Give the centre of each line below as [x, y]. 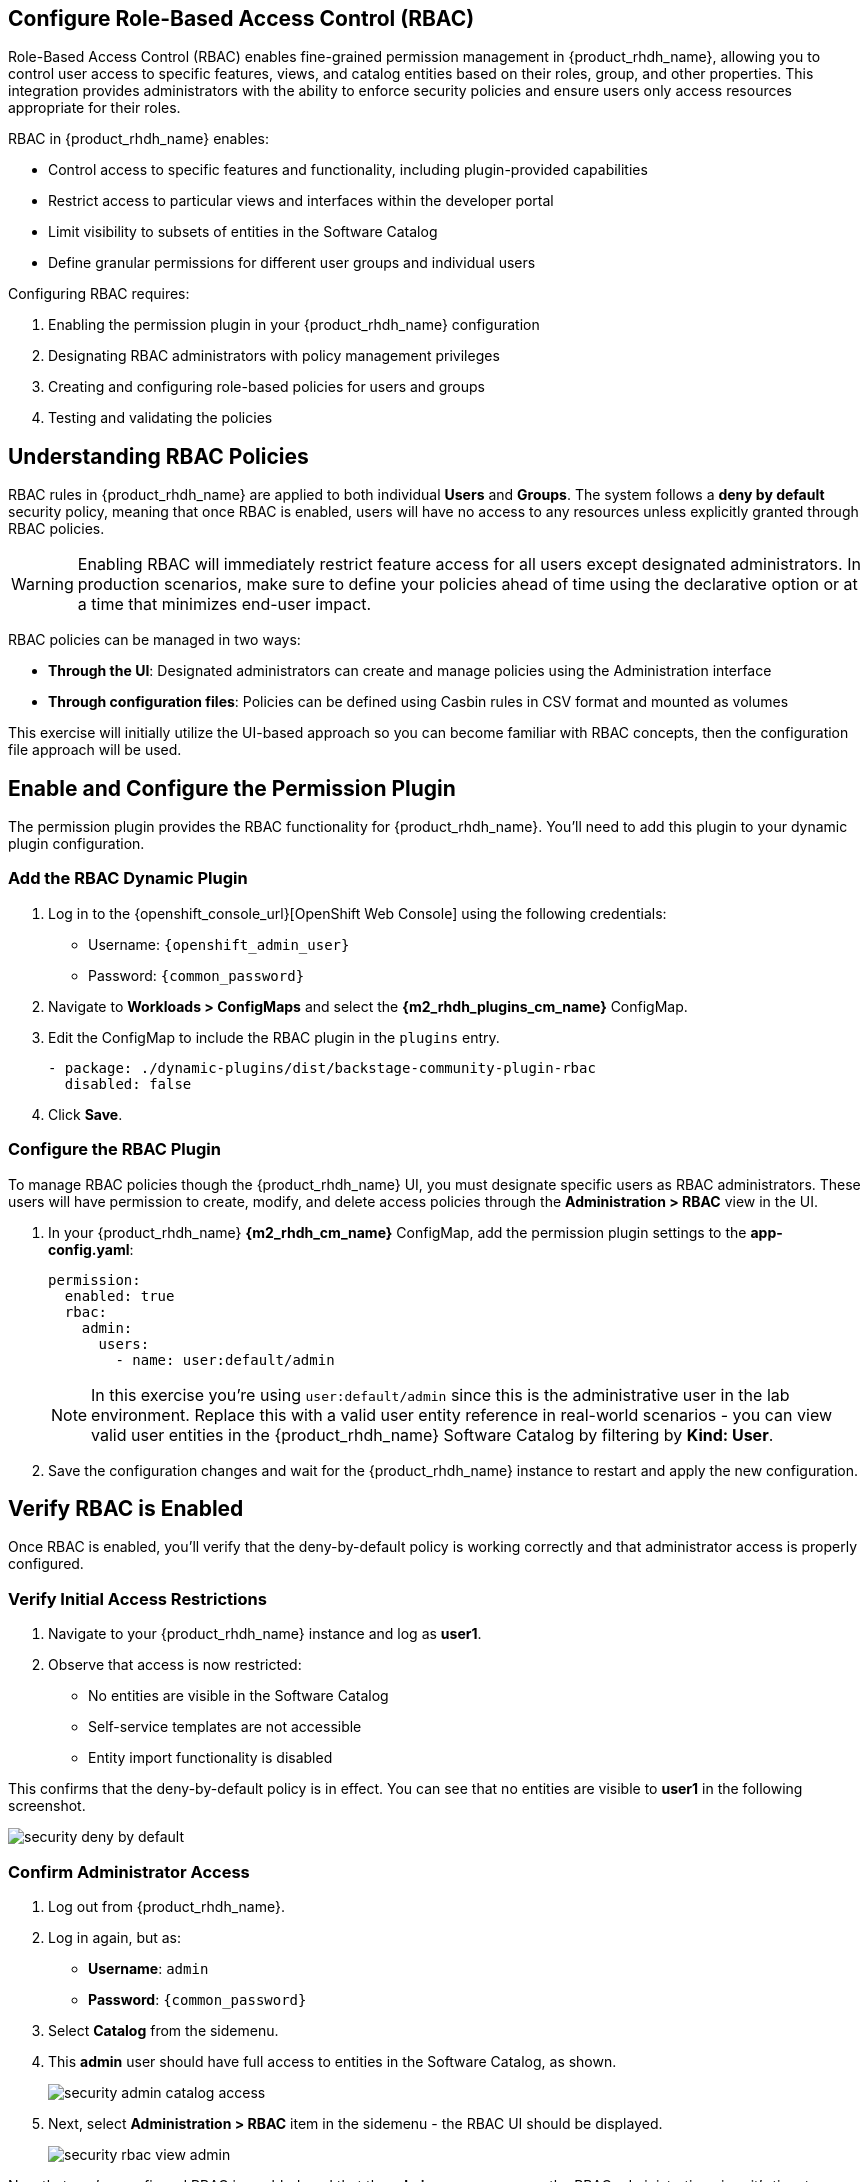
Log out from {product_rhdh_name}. [166, 1906]
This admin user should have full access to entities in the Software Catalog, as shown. [332, 2061]
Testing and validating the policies [160, 418]
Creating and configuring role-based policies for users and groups [266, 387]
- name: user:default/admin [225, 1359]
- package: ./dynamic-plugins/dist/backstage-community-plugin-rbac [322, 1067]
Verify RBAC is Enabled [126, 1509]
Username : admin [148, 1968]
